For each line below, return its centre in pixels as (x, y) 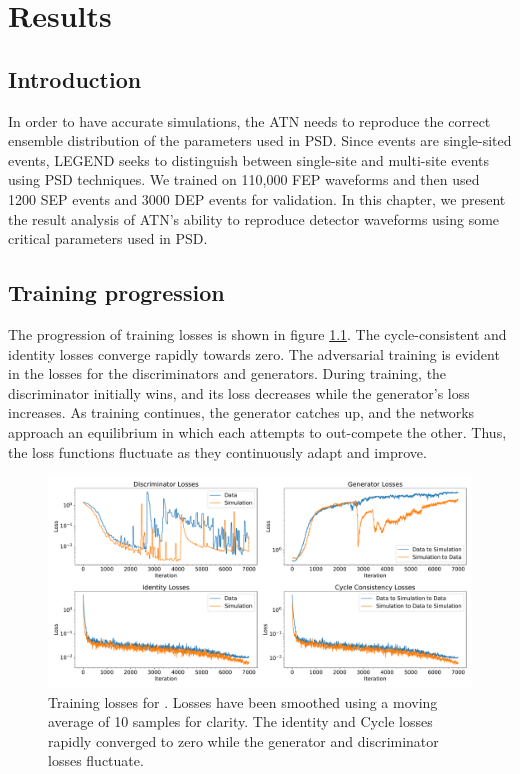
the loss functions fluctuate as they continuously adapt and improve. (217, 451)
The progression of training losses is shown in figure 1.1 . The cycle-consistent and (257, 333)
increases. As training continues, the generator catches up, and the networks (241, 412)
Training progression (116, 292)
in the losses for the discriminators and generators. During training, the (227, 373)
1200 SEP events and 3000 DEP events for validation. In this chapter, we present (257, 198)
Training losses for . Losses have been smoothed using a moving (243, 701)
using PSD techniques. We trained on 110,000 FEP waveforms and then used (244, 179)
